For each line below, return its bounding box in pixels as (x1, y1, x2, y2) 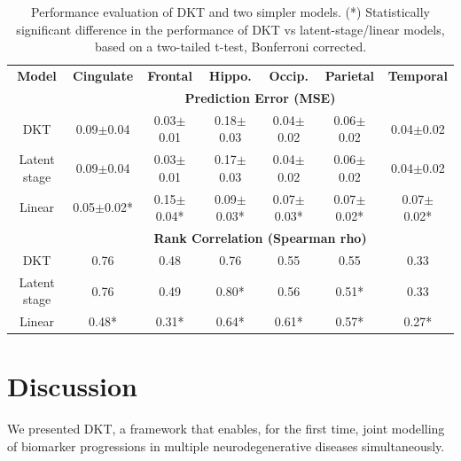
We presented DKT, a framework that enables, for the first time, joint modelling (7, 419, 445, 438)
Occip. (269, 66, 309, 85)
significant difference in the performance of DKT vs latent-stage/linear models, (16, 20, 445, 38)
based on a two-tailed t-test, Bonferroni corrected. (94, 37, 367, 56)
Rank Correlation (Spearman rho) (153, 229, 367, 247)
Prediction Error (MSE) (184, 88, 336, 106)
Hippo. (208, 66, 252, 85)
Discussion (7, 368, 137, 404)
